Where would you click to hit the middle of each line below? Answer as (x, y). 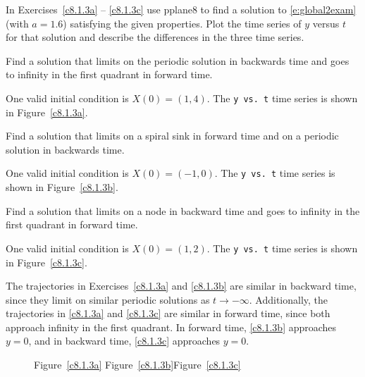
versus (326, 23)
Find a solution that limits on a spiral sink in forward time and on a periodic (172, 136)
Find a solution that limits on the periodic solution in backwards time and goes (178, 60)
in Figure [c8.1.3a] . (47, 112)
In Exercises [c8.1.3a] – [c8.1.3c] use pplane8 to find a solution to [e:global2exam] (181, 9)
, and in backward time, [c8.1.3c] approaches (124, 341)
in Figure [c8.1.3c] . (47, 262)
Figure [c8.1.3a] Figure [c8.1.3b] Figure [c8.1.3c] (137, 365)
